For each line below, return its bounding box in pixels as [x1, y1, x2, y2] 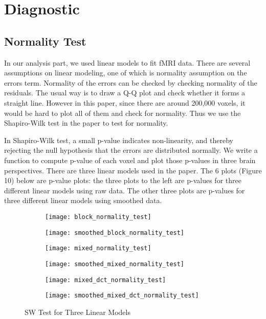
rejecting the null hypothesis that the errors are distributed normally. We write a [4, 145, 258, 155]
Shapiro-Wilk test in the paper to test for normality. [4, 117, 168, 128]
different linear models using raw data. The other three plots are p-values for [4, 185, 245, 195]
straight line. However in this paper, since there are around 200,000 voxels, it [4, 97, 246, 108]
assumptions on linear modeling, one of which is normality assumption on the [4, 67, 247, 78]
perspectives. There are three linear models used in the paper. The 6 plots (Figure [4, 165, 262, 175]
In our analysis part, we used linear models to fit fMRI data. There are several [4, 57, 251, 68]
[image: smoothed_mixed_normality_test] [45, 260, 185, 268]
